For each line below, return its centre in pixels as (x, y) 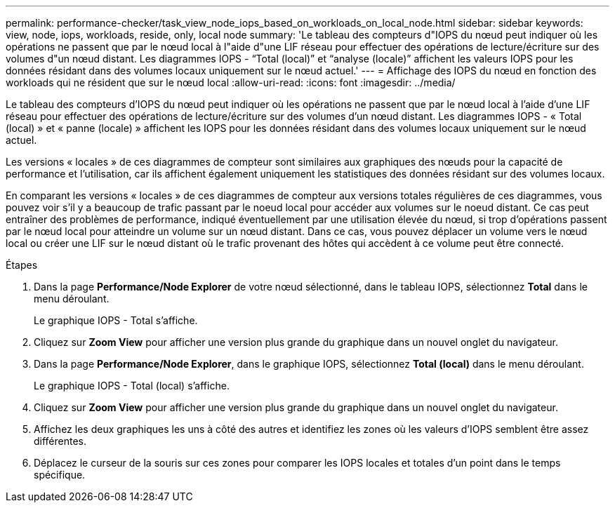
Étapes (22, 265)
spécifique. (60, 475)
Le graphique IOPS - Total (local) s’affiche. (132, 386)
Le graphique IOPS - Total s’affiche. (116, 320)
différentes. (60, 441)
